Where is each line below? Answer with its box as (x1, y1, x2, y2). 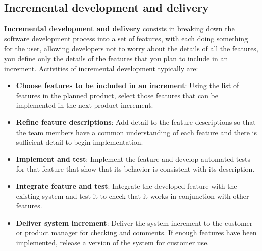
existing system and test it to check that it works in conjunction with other (16, 190, 249, 201)
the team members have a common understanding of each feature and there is (16, 127, 257, 137)
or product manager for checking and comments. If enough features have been (16, 227, 257, 238)
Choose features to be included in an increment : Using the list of (16, 80, 239, 91)
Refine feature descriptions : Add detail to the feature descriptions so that (16, 116, 256, 127)
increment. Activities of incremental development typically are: (4, 63, 198, 73)
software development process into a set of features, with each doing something (4, 33, 248, 44)
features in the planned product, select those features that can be (16, 90, 218, 100)
